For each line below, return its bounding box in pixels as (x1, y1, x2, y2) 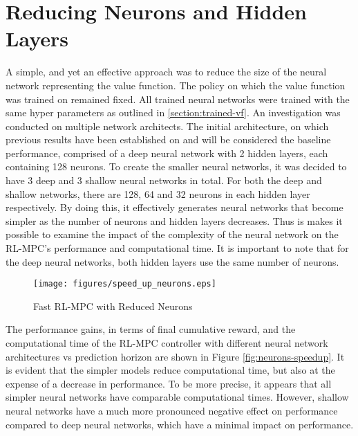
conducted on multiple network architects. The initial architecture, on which (6, 118, 329, 133)
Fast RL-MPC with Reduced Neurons (33, 298, 193, 313)
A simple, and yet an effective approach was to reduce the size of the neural (6, 64, 327, 79)
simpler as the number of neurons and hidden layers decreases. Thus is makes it (6, 213, 343, 228)
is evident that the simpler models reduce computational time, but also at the (6, 363, 335, 377)
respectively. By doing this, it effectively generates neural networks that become (6, 200, 343, 215)
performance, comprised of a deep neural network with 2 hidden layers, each (6, 145, 328, 160)
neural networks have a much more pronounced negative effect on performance (6, 403, 338, 418)
